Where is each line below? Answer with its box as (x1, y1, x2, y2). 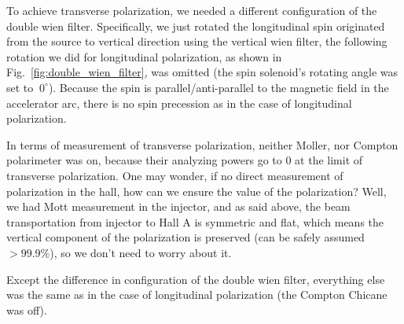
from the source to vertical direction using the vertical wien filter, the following (6, 33, 387, 50)
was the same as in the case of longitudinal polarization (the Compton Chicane (6, 286, 387, 303)
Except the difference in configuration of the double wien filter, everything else (6, 271, 385, 287)
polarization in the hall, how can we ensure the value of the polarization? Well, (6, 182, 387, 199)
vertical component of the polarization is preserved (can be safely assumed (6, 229, 365, 245)
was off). (6, 301, 47, 318)
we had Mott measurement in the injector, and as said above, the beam (6, 198, 351, 215)
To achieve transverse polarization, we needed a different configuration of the (6, 2, 377, 18)
